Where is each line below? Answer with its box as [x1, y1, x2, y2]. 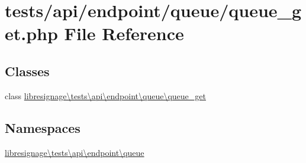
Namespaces [5, 118, 80, 136]
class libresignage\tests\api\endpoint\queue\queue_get [5, 89, 206, 102]
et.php [5, 21, 58, 45]
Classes [5, 61, 50, 80]
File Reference [64, 21, 184, 45]
